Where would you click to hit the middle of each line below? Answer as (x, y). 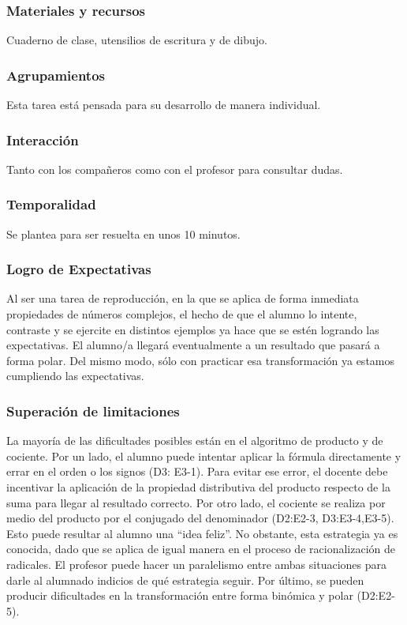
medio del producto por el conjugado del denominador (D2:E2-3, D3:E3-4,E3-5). (200, 518)
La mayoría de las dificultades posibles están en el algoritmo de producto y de (195, 441)
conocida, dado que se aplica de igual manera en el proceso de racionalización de (201, 549)
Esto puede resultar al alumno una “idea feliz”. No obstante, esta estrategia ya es (202, 533)
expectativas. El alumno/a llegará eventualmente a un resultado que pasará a (193, 345)
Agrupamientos (56, 75)
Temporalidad (51, 204)
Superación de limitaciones (93, 410)
